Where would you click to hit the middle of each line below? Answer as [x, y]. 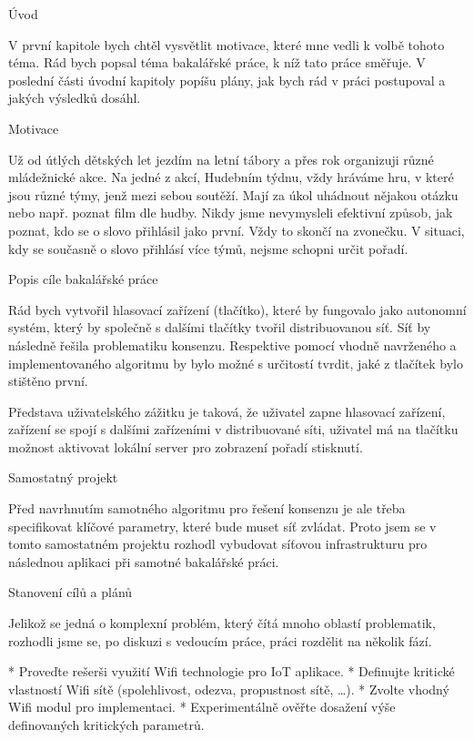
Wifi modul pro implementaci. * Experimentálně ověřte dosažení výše [202, 707]
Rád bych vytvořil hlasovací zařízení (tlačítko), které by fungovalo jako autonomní [237, 309]
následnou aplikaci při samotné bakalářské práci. [144, 561]
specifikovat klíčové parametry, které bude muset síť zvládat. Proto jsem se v [222, 526]
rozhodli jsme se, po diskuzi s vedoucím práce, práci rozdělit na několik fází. [220, 640]
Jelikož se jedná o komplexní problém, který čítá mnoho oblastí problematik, [222, 623]
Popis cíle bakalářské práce [83, 279]
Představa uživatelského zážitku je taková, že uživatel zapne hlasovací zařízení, [227, 411]
